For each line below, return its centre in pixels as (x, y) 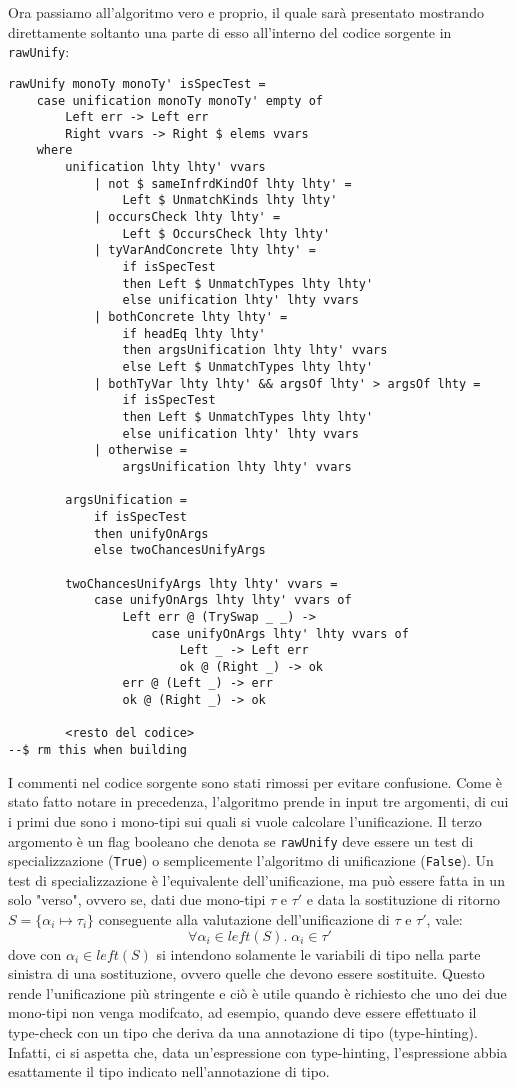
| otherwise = (140, 450)
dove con (35, 953)
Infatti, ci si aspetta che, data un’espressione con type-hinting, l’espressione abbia (258, 1051)
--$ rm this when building (97, 750)
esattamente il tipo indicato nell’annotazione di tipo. (169, 1071)
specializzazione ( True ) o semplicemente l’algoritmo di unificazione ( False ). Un (251, 860)
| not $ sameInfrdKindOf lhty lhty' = (222, 183)
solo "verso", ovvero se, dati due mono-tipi (137, 899)
